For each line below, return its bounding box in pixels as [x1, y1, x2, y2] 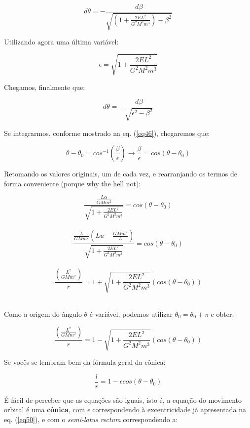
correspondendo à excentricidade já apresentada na [92, 404, 247, 415]
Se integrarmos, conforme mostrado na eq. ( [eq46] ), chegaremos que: [4, 128, 210, 138]
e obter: [211, 308, 234, 319]
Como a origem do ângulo [4, 308, 82, 319]
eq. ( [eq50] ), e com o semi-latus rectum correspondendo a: [4, 414, 178, 424]
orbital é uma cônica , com [4, 404, 85, 415]
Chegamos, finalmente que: [4, 82, 85, 92]
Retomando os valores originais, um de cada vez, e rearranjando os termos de [4, 169, 237, 179]
